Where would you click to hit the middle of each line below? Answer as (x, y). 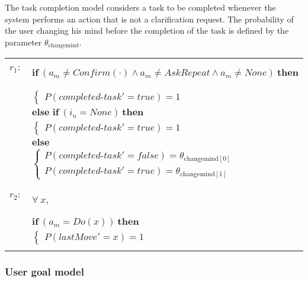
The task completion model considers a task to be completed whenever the (140, 7)
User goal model (44, 272)
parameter (23, 42)
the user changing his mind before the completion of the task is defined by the (147, 30)
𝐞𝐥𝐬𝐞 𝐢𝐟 (46, 113)
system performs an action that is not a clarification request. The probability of (149, 19)
